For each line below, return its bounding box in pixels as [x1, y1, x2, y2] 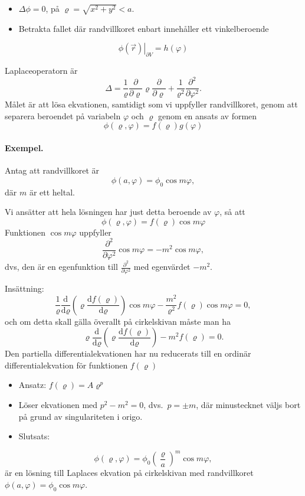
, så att [219, 205, 245, 218]
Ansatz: [18, 378, 47, 391]
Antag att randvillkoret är [5, 164, 99, 177]
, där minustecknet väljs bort [196, 398, 301, 410]
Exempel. [5, 142, 44, 154]
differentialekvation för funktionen [5, 358, 128, 371]
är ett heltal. [29, 185, 75, 198]
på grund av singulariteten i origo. [18, 410, 143, 422]
